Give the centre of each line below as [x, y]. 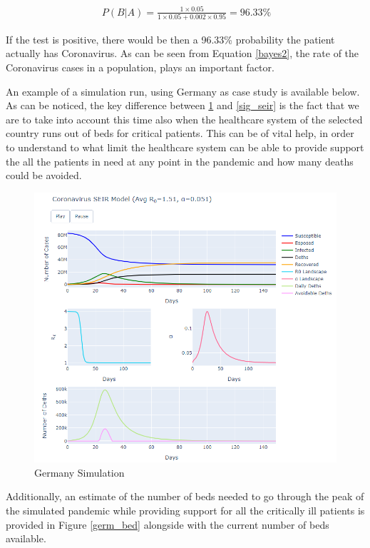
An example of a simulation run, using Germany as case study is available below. [183, 91]
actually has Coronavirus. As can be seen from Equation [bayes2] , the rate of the [183, 53]
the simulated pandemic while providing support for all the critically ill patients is [185, 511]
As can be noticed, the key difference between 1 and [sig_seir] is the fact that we [183, 105]
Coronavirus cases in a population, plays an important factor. [140, 67]
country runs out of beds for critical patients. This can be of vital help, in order [180, 133]
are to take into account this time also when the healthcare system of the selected [184, 119]
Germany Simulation [79, 472]
